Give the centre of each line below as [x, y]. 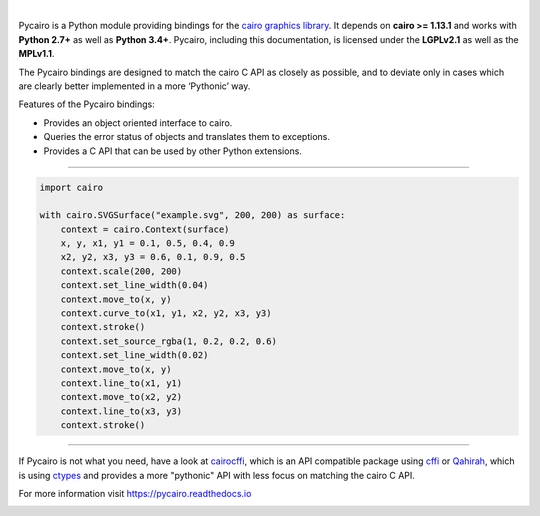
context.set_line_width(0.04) [134, 285]
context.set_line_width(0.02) [134, 355]
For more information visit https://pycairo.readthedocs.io [135, 493]
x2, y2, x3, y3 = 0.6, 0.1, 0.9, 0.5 [153, 257]
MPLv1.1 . [36, 54]
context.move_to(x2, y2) [121, 397]
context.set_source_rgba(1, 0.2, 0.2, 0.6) [168, 341]
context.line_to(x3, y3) [121, 411]
